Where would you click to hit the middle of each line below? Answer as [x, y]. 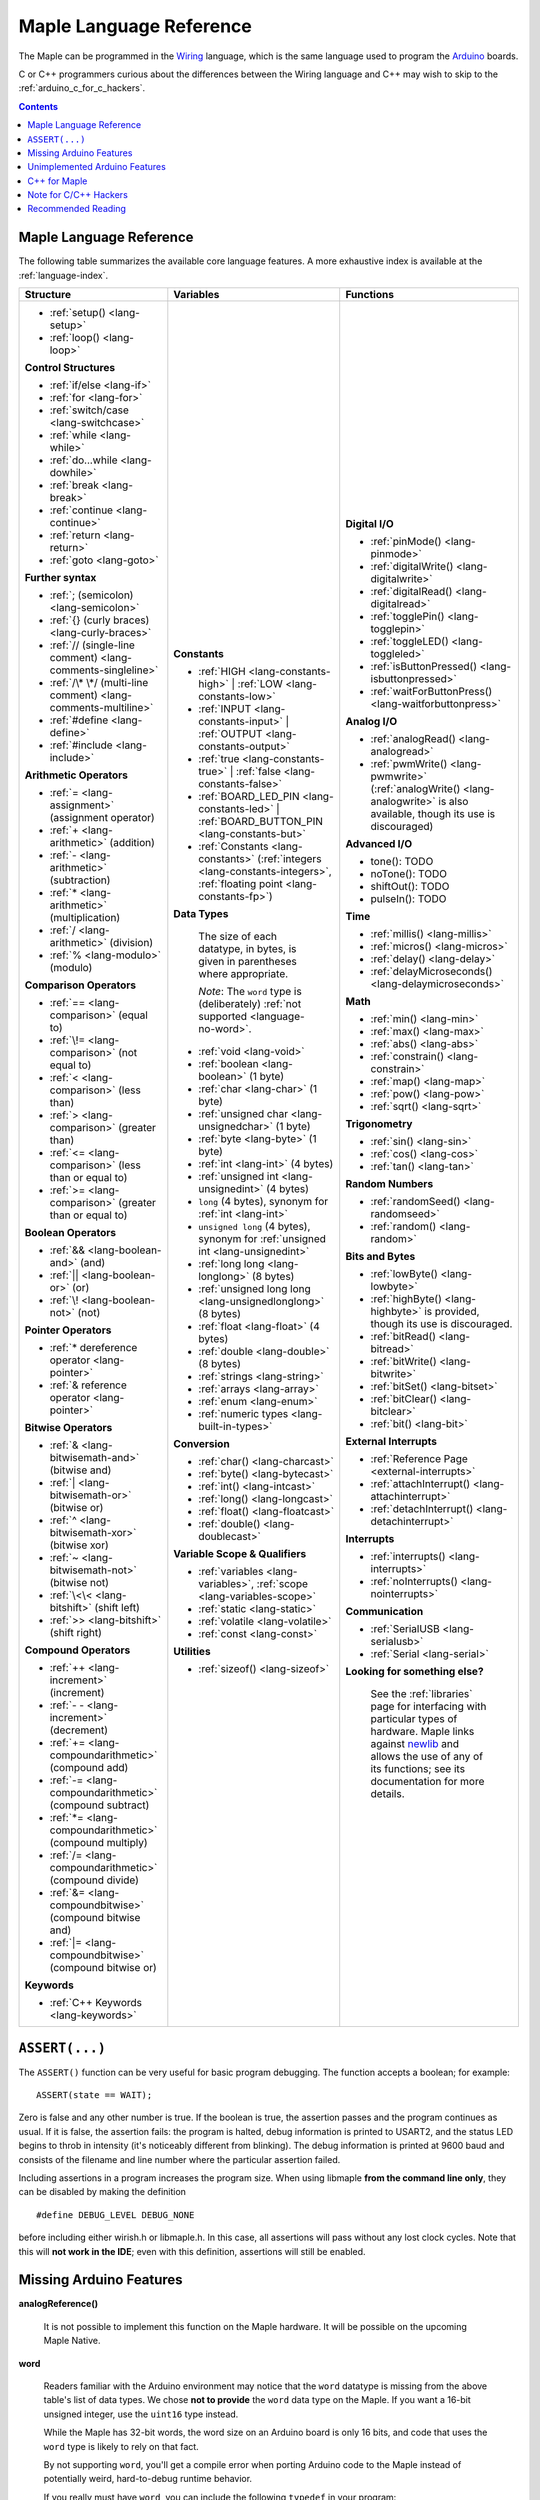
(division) [131, 943]
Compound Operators [77, 1650]
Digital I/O [369, 524]
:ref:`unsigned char [243, 1114]
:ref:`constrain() [407, 1057]
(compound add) [89, 1768]
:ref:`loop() [74, 338]
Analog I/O [371, 722]
